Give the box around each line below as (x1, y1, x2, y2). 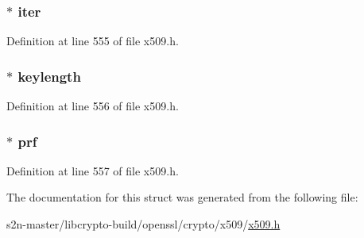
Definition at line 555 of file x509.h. (6, 33, 179, 49)
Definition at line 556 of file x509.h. (6, 98, 179, 114)
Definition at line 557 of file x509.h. (6, 162, 179, 178)
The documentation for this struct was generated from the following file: (6, 189, 358, 205)
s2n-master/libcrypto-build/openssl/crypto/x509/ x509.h (6, 216, 281, 232)
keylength (17, 66, 81, 86)
